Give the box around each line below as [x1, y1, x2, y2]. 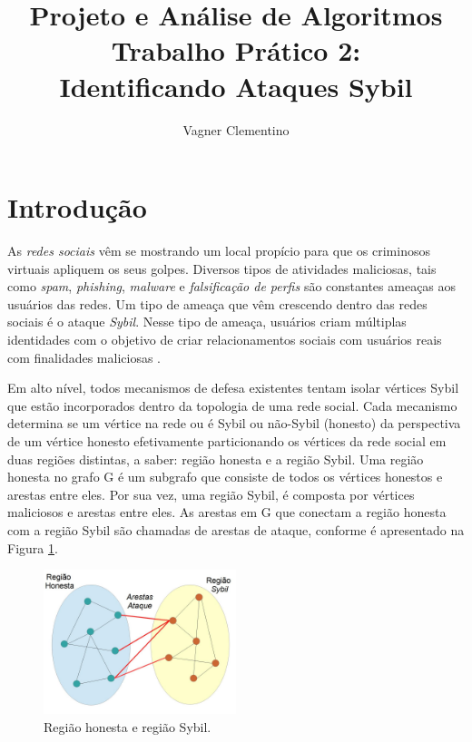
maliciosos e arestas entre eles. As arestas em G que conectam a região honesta [7, 503, 447, 522]
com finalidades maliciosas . [7, 347, 162, 366]
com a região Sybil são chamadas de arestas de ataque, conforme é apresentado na [7, 520, 465, 539]
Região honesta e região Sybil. [44, 717, 211, 736]
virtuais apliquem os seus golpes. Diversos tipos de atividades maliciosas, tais [7, 259, 437, 278]
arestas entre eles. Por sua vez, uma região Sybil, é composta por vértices [7, 484, 415, 503]
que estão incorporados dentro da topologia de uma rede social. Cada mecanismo [7, 395, 457, 415]
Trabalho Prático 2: [111, 32, 361, 69]
